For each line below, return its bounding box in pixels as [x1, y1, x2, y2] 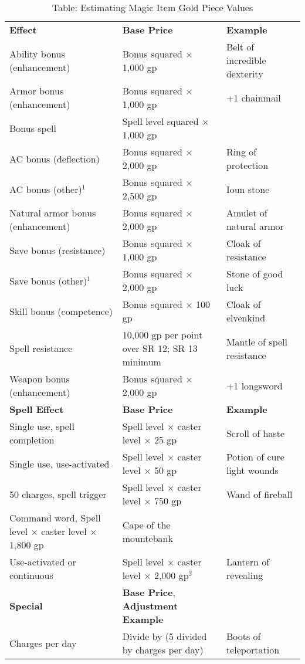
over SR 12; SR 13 [122, 341, 198, 355]
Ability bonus [9, 46, 65, 60]
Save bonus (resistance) [9, 243, 106, 257]
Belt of [226, 40, 255, 53]
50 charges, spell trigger [9, 487, 107, 501]
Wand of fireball [226, 487, 293, 501]
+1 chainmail [226, 90, 281, 104]
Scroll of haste [226, 426, 285, 440]
